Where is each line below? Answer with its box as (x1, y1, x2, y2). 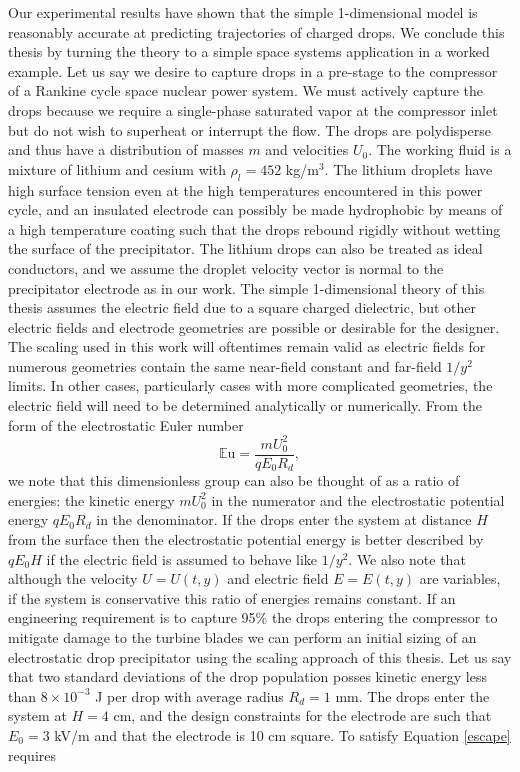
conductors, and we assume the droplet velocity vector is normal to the (8, 257, 444, 278)
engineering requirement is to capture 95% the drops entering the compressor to (8, 607, 498, 628)
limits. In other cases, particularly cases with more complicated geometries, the (8, 375, 493, 396)
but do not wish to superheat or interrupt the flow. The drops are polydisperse (8, 119, 491, 140)
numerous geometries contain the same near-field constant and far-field (8, 355, 442, 376)
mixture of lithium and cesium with (8, 158, 226, 179)
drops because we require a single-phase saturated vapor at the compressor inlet (8, 99, 498, 120)
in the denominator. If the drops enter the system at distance (96, 509, 472, 530)
